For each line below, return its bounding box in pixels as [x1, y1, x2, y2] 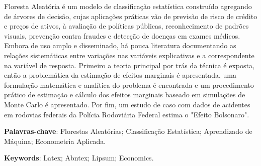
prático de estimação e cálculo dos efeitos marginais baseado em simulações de [4, 89, 245, 100]
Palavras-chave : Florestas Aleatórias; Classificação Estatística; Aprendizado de [4, 126, 252, 136]
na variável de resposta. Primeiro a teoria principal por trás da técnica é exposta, [4, 60, 254, 70]
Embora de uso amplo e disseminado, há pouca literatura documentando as [4, 40, 236, 51]
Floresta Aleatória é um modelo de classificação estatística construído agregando [4, 1, 252, 11]
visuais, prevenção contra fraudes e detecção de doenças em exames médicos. [4, 30, 240, 41]
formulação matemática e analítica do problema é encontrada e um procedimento [4, 79, 254, 90]
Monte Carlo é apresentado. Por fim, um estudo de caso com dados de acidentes [4, 99, 250, 109]
